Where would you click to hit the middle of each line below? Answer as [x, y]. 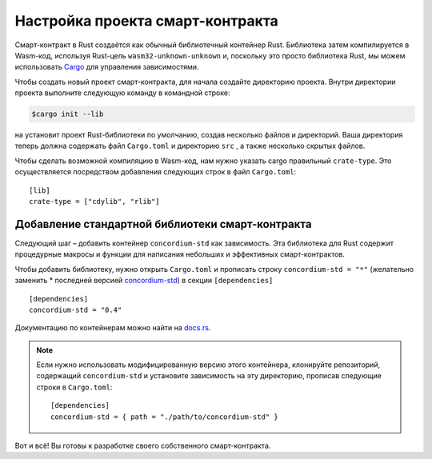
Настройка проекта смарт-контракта [147, 21]
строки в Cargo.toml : [74, 387]
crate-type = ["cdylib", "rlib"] [94, 202]
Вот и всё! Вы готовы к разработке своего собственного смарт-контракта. [143, 446]
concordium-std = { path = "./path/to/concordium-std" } [165, 417]
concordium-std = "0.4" [76, 309]
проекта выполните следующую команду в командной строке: [122, 93]
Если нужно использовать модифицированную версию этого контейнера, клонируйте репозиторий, [208, 365]
